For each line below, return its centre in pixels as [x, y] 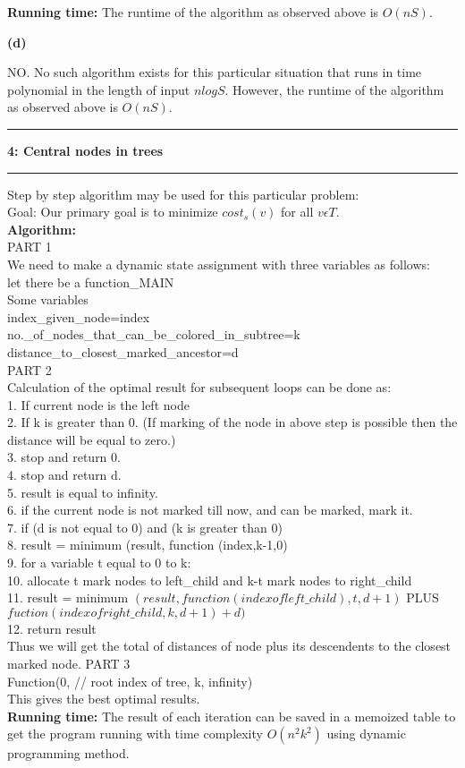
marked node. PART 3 [69, 663]
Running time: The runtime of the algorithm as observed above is [193, 12]
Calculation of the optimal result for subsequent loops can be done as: [199, 387]
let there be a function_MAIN [91, 282]
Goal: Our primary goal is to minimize [113, 212]
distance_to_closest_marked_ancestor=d [123, 351]
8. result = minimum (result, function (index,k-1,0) [148, 545]
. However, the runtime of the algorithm [334, 89]
